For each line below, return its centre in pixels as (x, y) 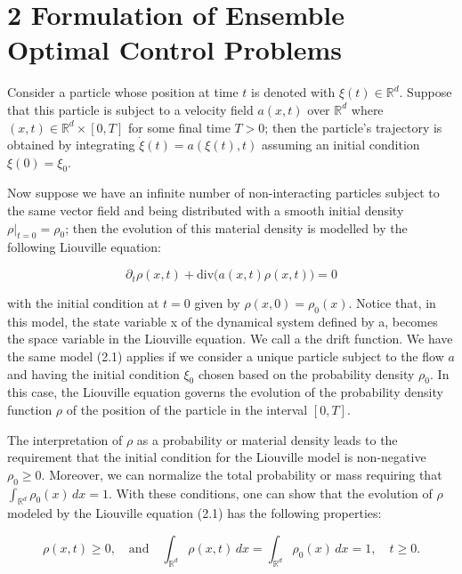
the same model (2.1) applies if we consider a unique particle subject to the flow (226, 356)
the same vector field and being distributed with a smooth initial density (206, 210)
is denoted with (293, 92)
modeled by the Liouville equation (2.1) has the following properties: (195, 513)
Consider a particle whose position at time (123, 92)
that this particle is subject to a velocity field (130, 109)
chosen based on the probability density (306, 373)
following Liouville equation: (84, 247)
